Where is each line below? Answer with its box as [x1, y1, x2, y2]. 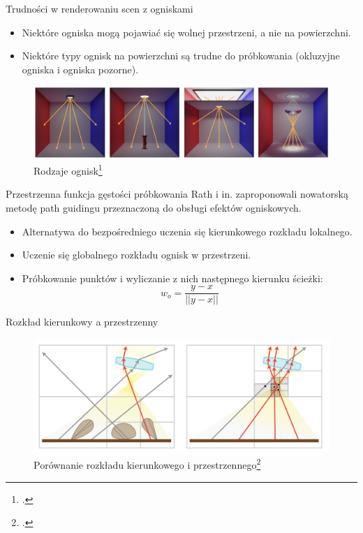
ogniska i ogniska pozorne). [22, 61, 139, 76]
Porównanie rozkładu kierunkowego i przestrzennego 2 [34, 455, 261, 472]
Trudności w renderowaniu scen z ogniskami [6, 1, 193, 15]
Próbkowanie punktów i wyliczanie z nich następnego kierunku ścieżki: [22, 270, 323, 285]
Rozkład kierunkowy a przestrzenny [6, 314, 158, 329]
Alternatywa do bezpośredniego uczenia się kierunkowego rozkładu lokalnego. [22, 224, 353, 238]
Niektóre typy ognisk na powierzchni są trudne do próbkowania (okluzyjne [22, 48, 340, 63]
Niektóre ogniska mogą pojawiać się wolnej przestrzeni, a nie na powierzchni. [22, 24, 351, 39]
